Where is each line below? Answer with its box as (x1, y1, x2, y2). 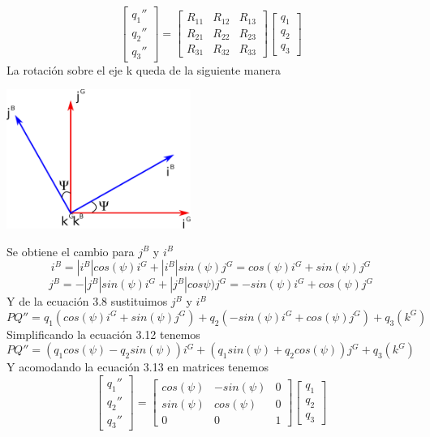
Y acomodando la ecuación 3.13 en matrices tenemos (6, 358, 269, 375)
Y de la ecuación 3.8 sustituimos (6, 293, 168, 310)
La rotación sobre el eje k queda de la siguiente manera (6, 61, 281, 78)
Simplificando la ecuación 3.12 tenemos (6, 325, 200, 342)
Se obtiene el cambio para (6, 242, 135, 259)
